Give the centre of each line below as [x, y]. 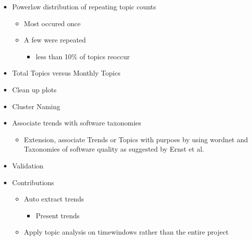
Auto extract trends [54, 199]
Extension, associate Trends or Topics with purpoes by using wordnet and [136, 139]
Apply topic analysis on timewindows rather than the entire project [126, 232]
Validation [28, 165]
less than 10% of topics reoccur [83, 56]
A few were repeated [55, 40]
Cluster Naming [36, 106]
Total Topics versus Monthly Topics [66, 73]
